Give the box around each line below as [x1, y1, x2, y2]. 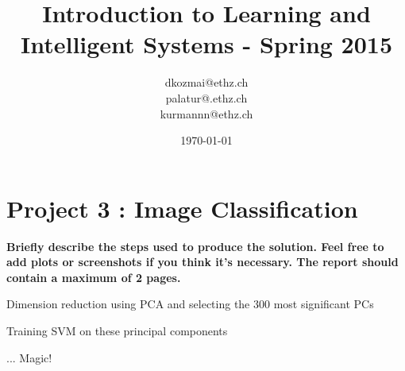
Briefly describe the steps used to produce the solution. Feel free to [6, 238, 384, 254]
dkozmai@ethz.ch [164, 74, 249, 91]
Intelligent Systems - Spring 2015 [20, 28, 393, 60]
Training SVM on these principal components [6, 323, 228, 338]
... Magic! [6, 349, 52, 365]
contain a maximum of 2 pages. [6, 269, 181, 285]
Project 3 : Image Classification [6, 191, 358, 224]
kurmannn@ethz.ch [160, 105, 253, 122]
